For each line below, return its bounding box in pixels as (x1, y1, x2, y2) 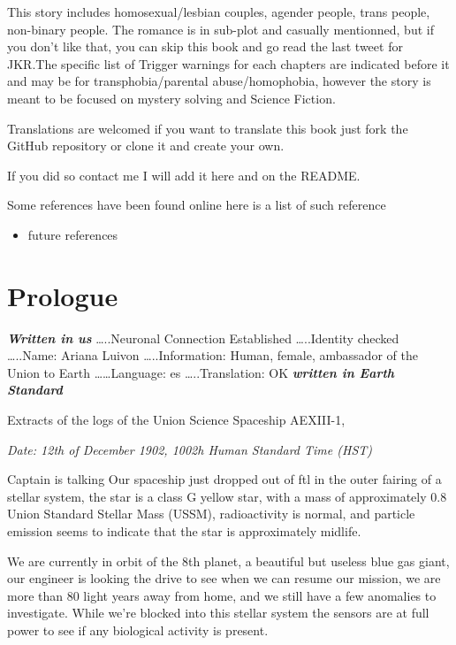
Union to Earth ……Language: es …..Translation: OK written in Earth (7, 363, 395, 381)
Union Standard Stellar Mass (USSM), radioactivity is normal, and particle (7, 504, 415, 523)
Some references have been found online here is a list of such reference (7, 196, 386, 214)
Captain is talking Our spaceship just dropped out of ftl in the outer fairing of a (7, 470, 442, 488)
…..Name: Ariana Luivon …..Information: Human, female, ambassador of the (7, 346, 418, 365)
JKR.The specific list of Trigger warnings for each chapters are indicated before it (7, 54, 450, 73)
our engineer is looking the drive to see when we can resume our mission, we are (7, 569, 441, 587)
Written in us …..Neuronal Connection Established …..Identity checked (7, 328, 399, 347)
